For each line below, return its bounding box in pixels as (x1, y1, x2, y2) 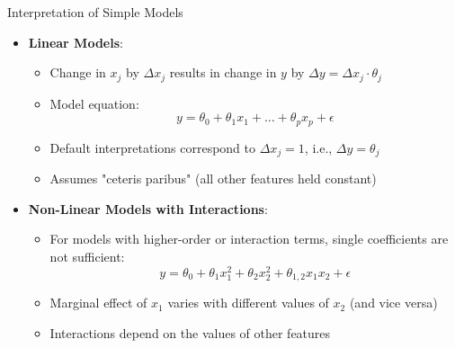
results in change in (169, 63, 277, 82)
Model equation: (49, 94, 139, 112)
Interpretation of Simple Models (7, 3, 183, 21)
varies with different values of (167, 293, 329, 312)
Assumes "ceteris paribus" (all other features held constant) (49, 169, 377, 188)
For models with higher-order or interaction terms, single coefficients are (49, 229, 449, 248)
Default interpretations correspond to (49, 138, 256, 156)
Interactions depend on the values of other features (49, 323, 331, 342)
